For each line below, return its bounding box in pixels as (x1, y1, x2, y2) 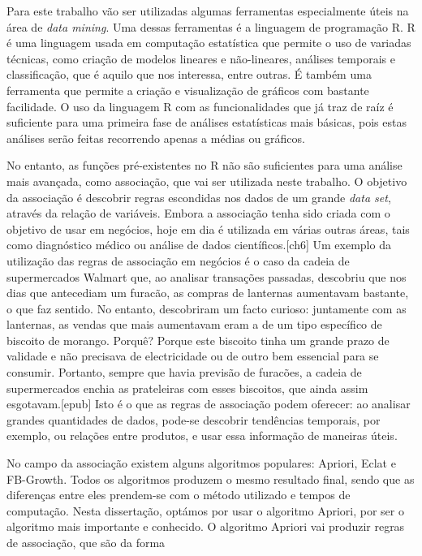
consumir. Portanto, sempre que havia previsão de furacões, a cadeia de (6, 364, 362, 381)
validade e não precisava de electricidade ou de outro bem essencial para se (6, 347, 379, 364)
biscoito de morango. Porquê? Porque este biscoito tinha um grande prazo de (6, 331, 390, 348)
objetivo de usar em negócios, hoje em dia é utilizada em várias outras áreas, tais (6, 220, 410, 237)
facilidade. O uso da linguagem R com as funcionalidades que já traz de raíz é (6, 97, 394, 114)
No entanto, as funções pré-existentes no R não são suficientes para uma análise (6, 157, 403, 174)
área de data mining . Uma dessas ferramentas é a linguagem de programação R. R (6, 18, 416, 35)
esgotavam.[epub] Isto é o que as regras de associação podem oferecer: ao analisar (6, 395, 411, 412)
